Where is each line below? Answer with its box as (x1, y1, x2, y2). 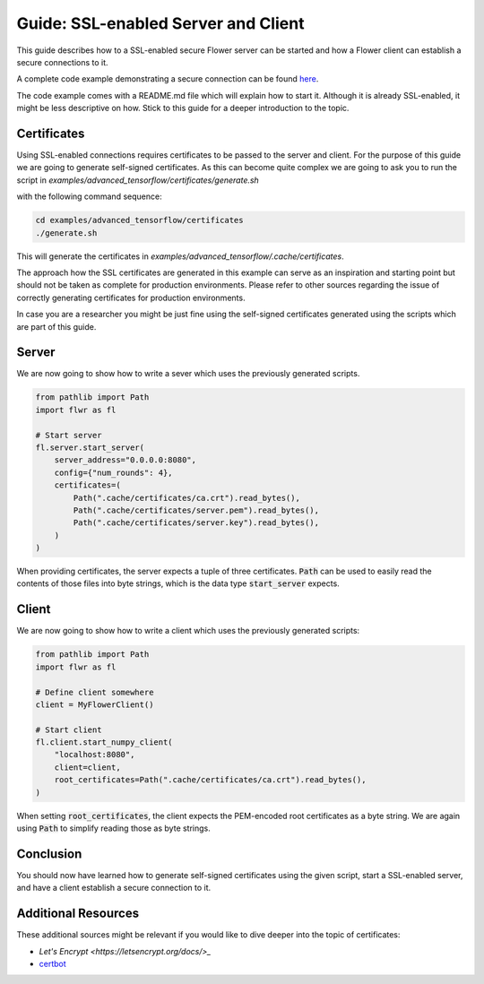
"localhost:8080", (54, 749, 135, 760)
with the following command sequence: (16, 191, 162, 202)
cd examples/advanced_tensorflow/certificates (35, 215, 244, 226)
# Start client (35, 724, 102, 735)
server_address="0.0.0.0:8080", (54, 455, 197, 465)
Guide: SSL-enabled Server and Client (16, 13, 305, 33)
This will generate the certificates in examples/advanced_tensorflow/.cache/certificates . (16, 251, 344, 262)
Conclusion (16, 846, 82, 861)
